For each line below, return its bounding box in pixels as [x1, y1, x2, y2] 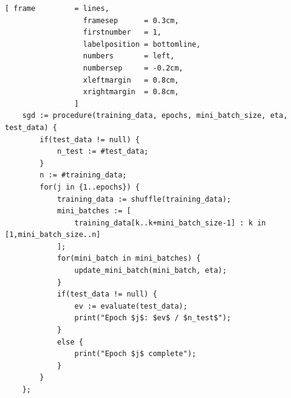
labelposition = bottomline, [83, 39, 201, 49]
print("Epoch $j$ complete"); [74, 349, 196, 359]
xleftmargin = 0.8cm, [83, 75, 179, 84]
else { [56, 337, 83, 346]
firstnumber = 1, [83, 28, 162, 37]
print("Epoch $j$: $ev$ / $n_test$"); [74, 314, 231, 323]
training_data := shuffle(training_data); [56, 194, 231, 204]
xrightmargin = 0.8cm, [83, 87, 179, 97]
